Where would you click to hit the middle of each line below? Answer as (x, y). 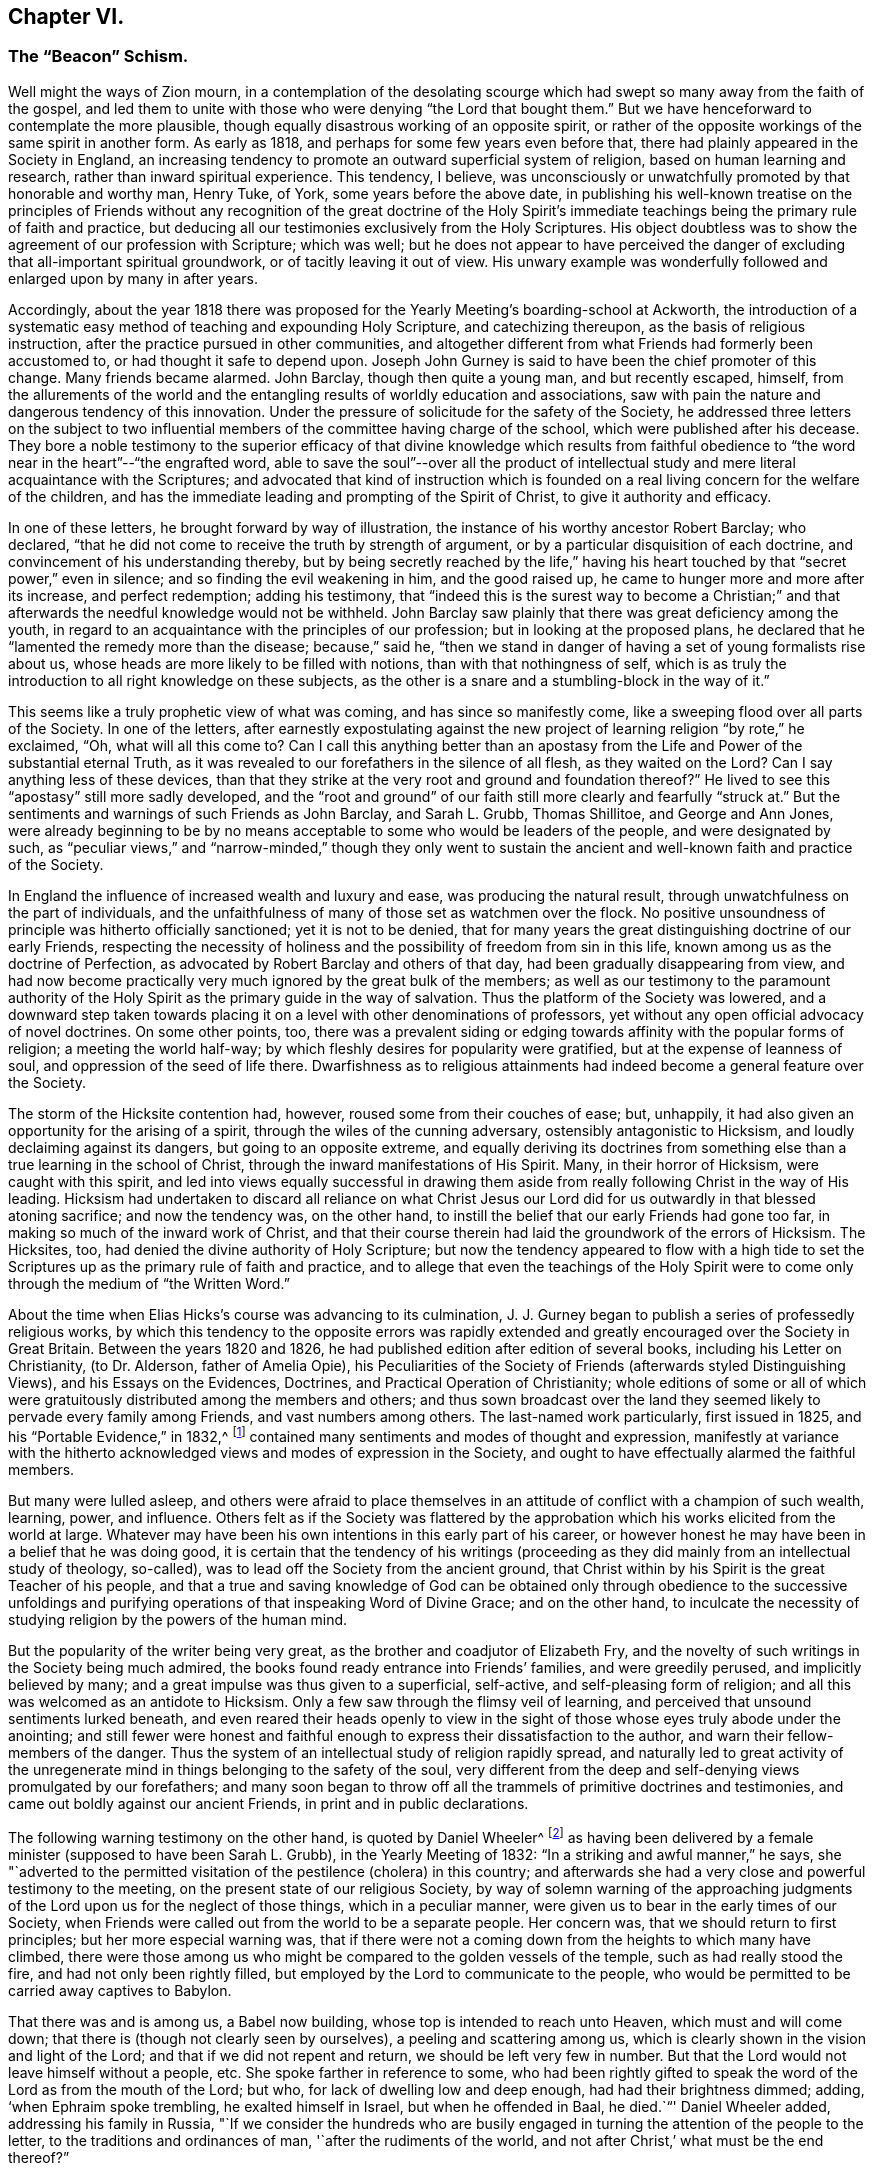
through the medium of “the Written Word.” (149, 1283)
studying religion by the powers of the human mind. (178, 1620)
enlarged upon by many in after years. (133, 278)
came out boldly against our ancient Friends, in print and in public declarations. (268, 1804)
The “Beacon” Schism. (98, 56)
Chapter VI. (66, 16)
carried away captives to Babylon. (120, 1991)
